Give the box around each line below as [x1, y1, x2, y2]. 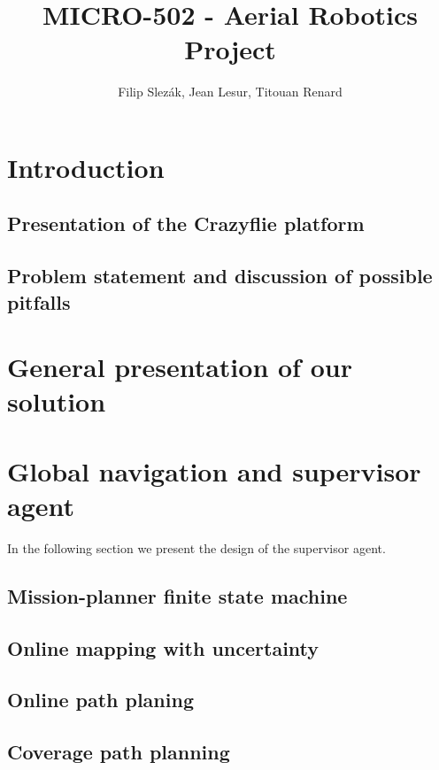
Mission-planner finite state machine [7, 581, 348, 609]
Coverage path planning [7, 738, 230, 766]
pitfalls [7, 288, 71, 315]
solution [7, 383, 106, 420]
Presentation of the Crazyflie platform [7, 210, 365, 237]
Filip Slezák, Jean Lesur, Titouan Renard [118, 82, 343, 101]
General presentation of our [7, 349, 352, 385]
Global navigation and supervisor [7, 452, 421, 489]
